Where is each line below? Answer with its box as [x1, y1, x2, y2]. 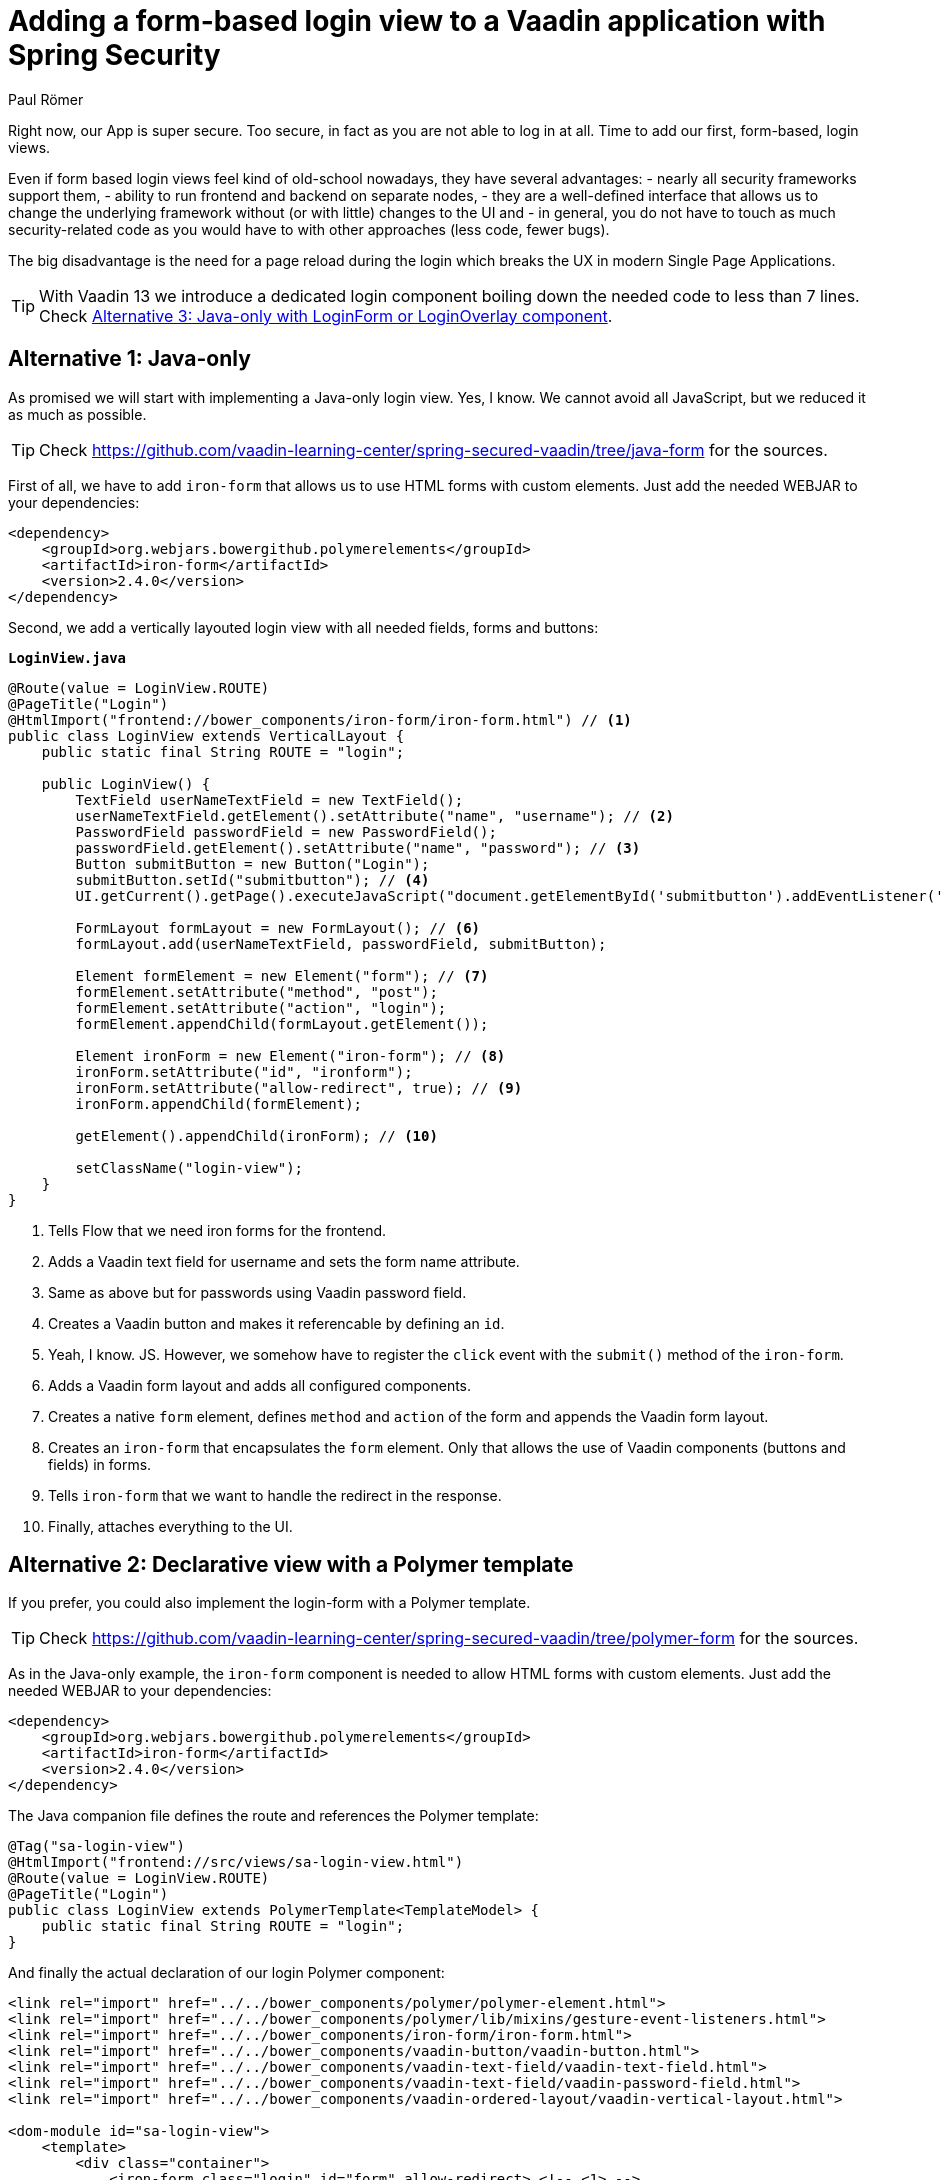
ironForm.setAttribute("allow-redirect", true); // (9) [75, 1079, 523, 1096]
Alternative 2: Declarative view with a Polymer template [8, 1552, 574, 1578]
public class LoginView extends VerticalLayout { [8, 727, 405, 744]
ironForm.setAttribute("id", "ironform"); [75, 1063, 413, 1080]
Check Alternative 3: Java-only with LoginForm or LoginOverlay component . [39, 305, 613, 326]
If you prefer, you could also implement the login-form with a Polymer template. [8, 1594, 531, 1612]
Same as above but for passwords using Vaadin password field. [48, 1283, 467, 1301]
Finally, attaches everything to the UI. [48, 1517, 293, 1535]
